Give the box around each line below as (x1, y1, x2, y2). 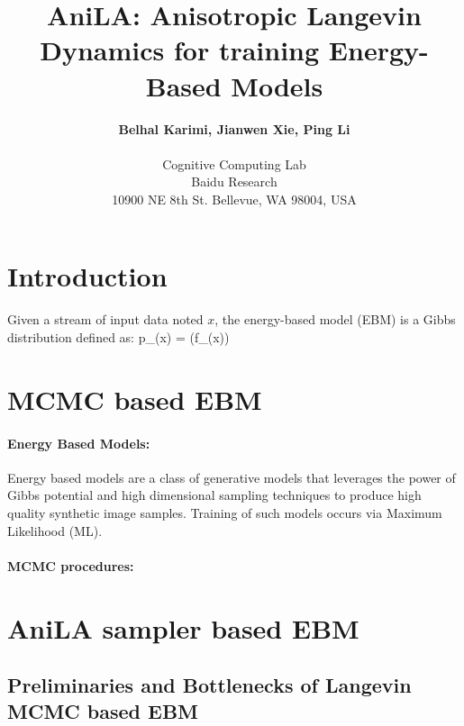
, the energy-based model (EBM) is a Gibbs (214, 310, 456, 329)
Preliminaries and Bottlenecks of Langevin (7, 671, 412, 699)
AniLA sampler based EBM (7, 609, 359, 646)
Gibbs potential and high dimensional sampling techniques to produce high (7, 486, 422, 504)
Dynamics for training (40, 32, 320, 68)
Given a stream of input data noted (7, 310, 204, 329)
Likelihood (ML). (7, 521, 103, 540)
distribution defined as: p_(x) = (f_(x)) (7, 328, 230, 346)
